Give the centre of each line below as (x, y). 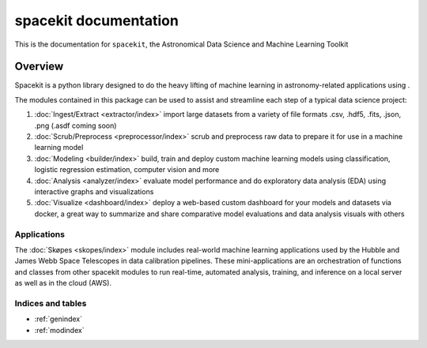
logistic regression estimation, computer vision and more (127, 170)
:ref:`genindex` (59, 319)
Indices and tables (51, 303)
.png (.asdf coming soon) (76, 125)
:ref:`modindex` (59, 330)
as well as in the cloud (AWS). (63, 283)
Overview (39, 67)
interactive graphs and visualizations (94, 191)
